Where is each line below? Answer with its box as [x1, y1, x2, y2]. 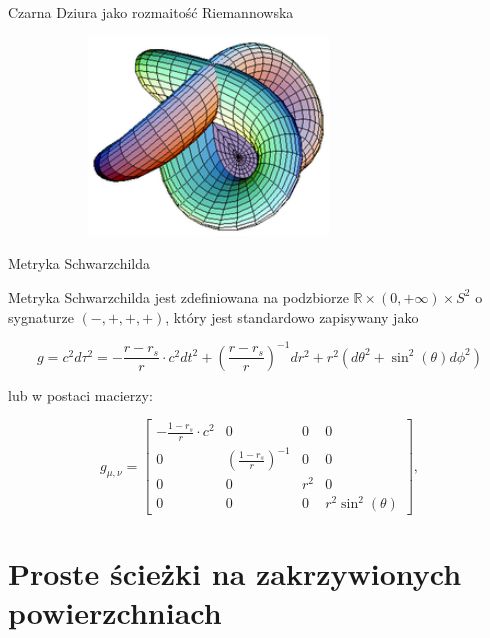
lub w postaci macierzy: [8, 384, 153, 405]
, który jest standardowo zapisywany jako [165, 306, 419, 327]
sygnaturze [8, 306, 74, 327]
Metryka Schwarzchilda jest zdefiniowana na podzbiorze [8, 286, 349, 307]
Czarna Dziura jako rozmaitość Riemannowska [8, 2, 294, 22]
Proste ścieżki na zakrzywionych [8, 553, 462, 594]
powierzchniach [8, 592, 222, 633]
